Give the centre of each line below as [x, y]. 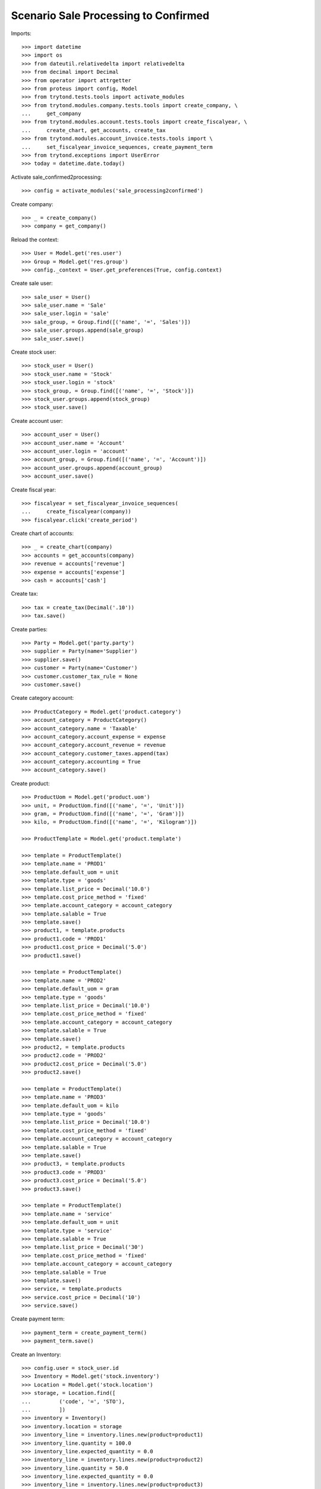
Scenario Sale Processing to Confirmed [110, 15]
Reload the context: [35, 239]
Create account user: [37, 420]
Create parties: [29, 629]
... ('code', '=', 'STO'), [73, 1401]
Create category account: [43, 698]
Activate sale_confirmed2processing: [56, 177]
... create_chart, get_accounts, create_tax [94, 130]
